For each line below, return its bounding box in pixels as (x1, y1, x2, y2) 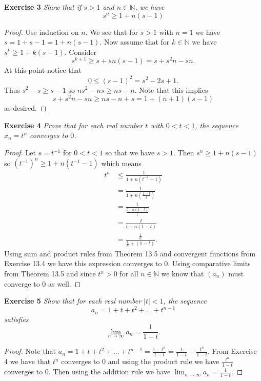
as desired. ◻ (4, 103, 47, 113)
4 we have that (4, 356, 51, 367)
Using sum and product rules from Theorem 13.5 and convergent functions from (4, 248, 256, 258)
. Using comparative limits (168, 258, 251, 269)
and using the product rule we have (108, 356, 219, 367)
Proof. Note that (4, 346, 56, 356)
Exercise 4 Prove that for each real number (4, 119, 143, 130)
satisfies (4, 313, 29, 324)
